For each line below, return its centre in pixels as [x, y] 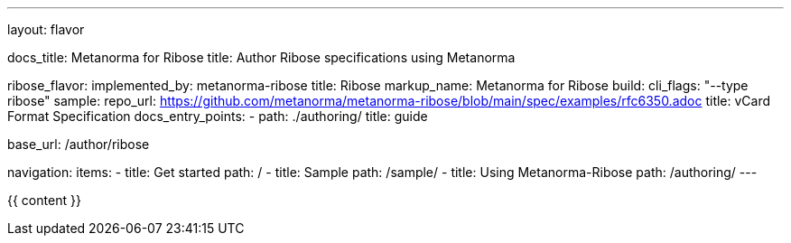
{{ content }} [44, 200]
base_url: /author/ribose [79, 144]
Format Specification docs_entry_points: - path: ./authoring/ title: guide [218, 116]
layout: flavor [46, 29]
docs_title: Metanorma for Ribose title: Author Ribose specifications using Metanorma [261, 57]
